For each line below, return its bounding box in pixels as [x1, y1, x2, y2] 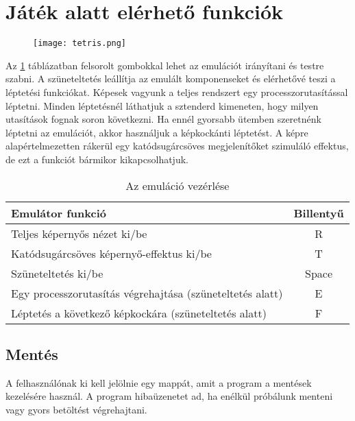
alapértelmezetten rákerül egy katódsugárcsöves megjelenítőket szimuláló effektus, [5, 139, 349, 153]
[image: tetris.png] [33, 38, 127, 49]
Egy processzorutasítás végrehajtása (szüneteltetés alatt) [11, 285, 283, 301]
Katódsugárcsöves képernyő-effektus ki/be [11, 245, 212, 261]
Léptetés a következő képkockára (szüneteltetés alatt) [11, 304, 267, 321]
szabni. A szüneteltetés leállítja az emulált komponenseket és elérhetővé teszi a [5, 71, 336, 86]
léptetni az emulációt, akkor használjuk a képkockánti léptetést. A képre [5, 125, 308, 139]
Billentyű [293, 204, 344, 221]
